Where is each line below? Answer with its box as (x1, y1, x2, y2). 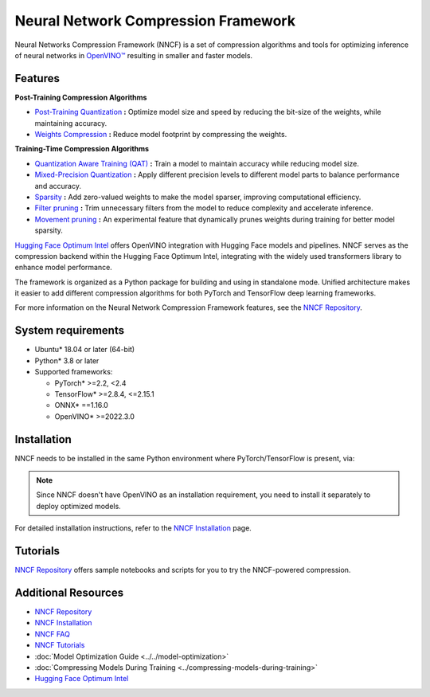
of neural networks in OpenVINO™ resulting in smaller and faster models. (14, 50, 253, 60)
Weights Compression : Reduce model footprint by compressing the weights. (34, 130, 287, 139)
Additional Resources (14, 585, 123, 599)
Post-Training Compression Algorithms (14, 92, 147, 102)
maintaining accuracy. (34, 118, 107, 127)
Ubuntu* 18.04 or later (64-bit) (34, 345, 135, 354)
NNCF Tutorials (34, 640, 85, 650)
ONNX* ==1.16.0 (54, 401, 109, 410)
